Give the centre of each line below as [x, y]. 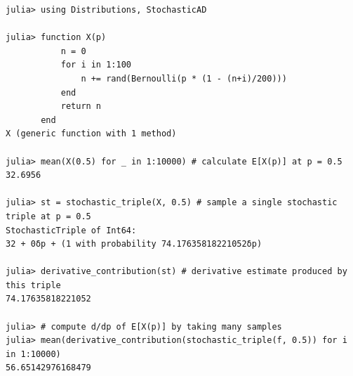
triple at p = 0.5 [48, 216]
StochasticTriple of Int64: [71, 230]
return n [81, 106]
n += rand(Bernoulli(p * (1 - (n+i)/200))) [184, 78]
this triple [33, 285]
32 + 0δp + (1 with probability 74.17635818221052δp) [134, 244]
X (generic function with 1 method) [91, 134]
